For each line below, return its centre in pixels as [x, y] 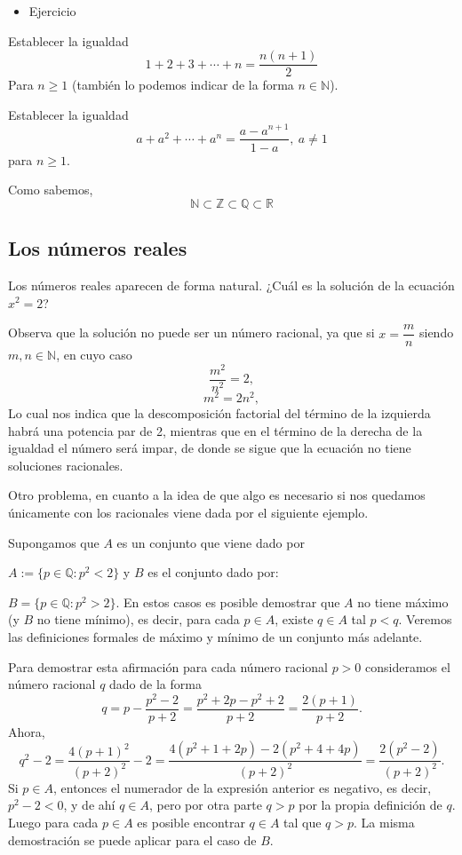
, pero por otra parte [205, 805]
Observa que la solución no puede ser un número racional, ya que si [191, 332]
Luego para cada [53, 823]
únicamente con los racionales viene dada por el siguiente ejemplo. [188, 512]
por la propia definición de [370, 805]
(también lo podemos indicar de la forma [183, 85]
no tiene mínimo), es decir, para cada [138, 619]
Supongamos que [54, 542]
